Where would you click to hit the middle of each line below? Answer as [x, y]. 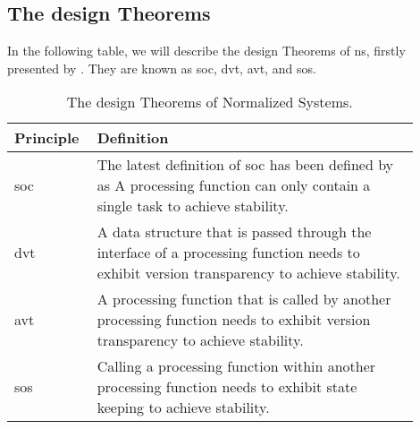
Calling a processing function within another [236, 366]
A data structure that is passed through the [234, 232]
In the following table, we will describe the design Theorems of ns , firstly [206, 51]
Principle [47, 138]
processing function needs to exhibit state [227, 387]
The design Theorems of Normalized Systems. [210, 102]
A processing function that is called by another [244, 299]
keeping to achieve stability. [183, 408]
